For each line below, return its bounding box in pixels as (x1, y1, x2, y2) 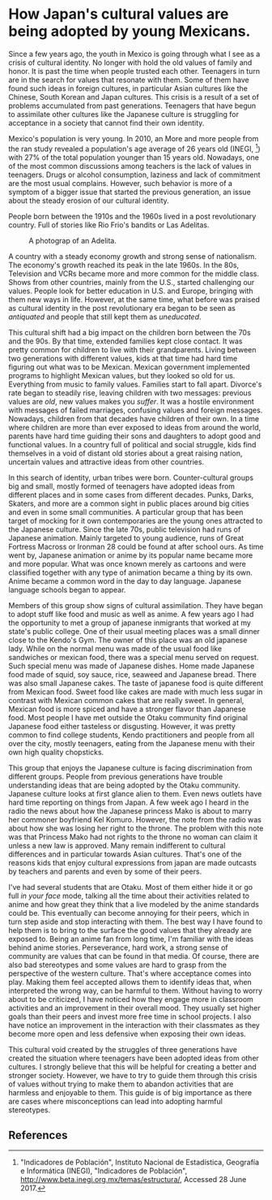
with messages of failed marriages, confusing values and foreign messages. (8, 405, 263, 415)
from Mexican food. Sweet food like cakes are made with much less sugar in (8, 687, 263, 697)
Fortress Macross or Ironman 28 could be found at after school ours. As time (8, 542, 264, 551)
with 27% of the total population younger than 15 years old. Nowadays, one (8, 152, 259, 162)
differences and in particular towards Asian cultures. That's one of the (8, 849, 242, 859)
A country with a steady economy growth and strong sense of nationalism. (8, 251, 257, 261)
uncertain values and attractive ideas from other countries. (8, 456, 205, 467)
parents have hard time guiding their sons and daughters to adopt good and (8, 431, 261, 441)
